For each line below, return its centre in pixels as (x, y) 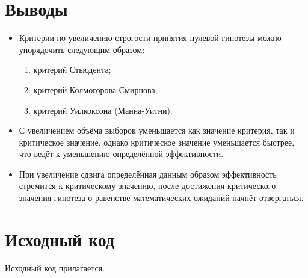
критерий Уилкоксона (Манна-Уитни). (103, 110)
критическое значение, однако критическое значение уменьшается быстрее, (157, 142)
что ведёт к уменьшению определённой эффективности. (121, 154)
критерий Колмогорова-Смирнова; (95, 89)
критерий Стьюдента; (72, 69)
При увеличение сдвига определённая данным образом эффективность (148, 174)
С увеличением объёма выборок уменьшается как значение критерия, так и (157, 130)
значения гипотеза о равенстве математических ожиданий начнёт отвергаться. (161, 198)
